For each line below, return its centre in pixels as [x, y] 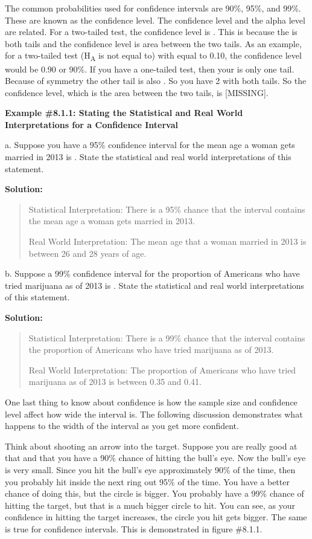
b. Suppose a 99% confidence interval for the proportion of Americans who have [152, 273]
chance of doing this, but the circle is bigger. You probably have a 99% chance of [154, 493]
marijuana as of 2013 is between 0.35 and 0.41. [115, 382]
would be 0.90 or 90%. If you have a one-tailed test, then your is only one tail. [150, 69]
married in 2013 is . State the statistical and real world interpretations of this [148, 157]
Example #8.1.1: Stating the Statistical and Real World [124, 113]
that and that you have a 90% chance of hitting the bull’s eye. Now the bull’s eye [155, 458]
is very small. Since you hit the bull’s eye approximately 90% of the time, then [150, 469]
